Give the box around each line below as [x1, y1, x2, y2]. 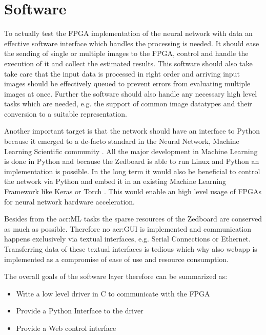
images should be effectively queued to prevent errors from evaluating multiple [4, 78, 251, 89]
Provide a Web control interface [16, 322, 116, 333]
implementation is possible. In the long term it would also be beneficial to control [4, 165, 260, 176]
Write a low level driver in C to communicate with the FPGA [16, 288, 210, 299]
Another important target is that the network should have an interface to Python [4, 125, 260, 136]
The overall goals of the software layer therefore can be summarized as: [4, 271, 228, 282]
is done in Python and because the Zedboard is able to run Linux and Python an [4, 156, 259, 166]
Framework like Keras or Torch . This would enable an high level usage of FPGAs [4, 186, 262, 197]
